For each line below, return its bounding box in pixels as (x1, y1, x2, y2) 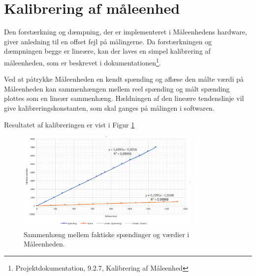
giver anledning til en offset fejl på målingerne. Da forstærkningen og (4, 36, 212, 46)
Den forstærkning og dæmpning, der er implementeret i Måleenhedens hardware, (4, 27, 247, 37)
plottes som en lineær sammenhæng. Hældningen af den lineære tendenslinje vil (4, 93, 244, 103)
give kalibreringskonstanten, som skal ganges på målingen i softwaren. (4, 102, 215, 113)
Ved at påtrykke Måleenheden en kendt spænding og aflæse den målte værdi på (4, 74, 244, 84)
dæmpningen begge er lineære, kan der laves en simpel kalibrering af (4, 46, 211, 56)
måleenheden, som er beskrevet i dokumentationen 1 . (4, 56, 161, 67)
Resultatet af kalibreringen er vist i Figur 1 (4, 119, 135, 129)
